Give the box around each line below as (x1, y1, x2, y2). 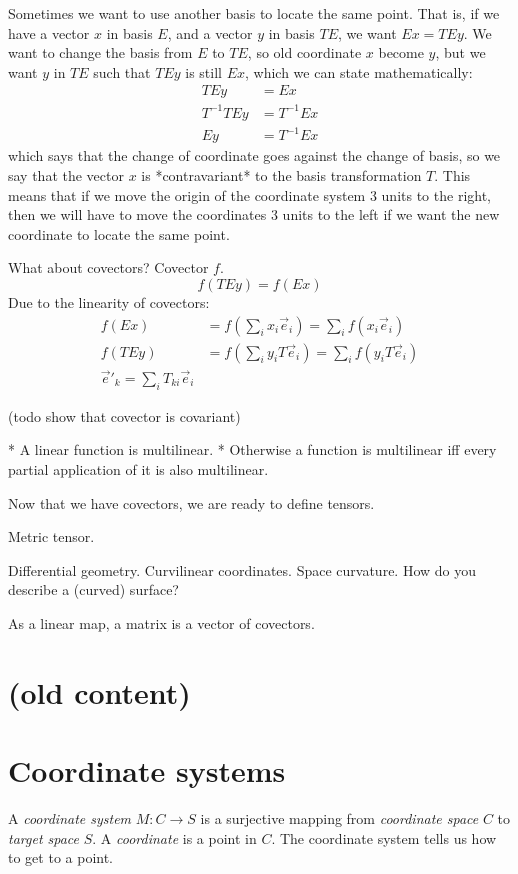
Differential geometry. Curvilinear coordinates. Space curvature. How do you (8, 559, 477, 580)
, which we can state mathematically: (245, 61, 473, 82)
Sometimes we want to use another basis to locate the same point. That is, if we (8, 3, 500, 23)
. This (434, 165, 471, 186)
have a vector (8, 22, 90, 43)
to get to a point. (8, 847, 113, 868)
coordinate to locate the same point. (8, 223, 230, 244)
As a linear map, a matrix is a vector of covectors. (8, 612, 315, 633)
